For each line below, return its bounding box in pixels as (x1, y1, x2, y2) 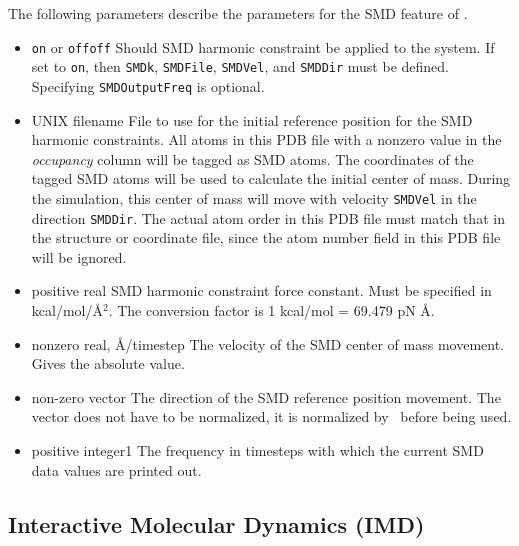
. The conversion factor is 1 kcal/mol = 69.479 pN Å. (108, 300, 435, 321)
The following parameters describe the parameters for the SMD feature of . (8, 3, 468, 23)
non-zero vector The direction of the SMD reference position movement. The (31, 386, 501, 407)
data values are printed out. (31, 459, 202, 480)
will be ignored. (31, 246, 127, 267)
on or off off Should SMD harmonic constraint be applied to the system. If (31, 36, 495, 57)
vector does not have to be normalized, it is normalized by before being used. (31, 406, 512, 427)
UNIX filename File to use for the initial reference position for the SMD (31, 109, 473, 130)
